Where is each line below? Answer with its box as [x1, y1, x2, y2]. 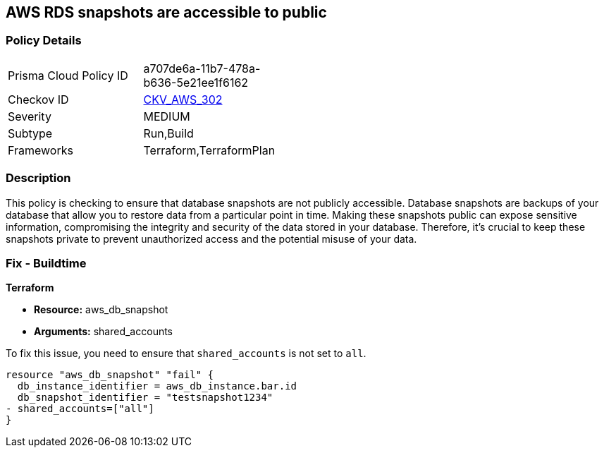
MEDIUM [143, 109, 190, 123]
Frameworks [8, 143, 73, 157]
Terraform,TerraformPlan [143, 143, 276, 157]
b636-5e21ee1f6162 [143, 75, 249, 90]
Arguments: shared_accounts [34, 325, 173, 338]
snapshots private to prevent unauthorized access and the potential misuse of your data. [6, 232, 417, 245]
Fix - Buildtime [6, 255, 87, 270]
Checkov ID [8, 92, 69, 107]
